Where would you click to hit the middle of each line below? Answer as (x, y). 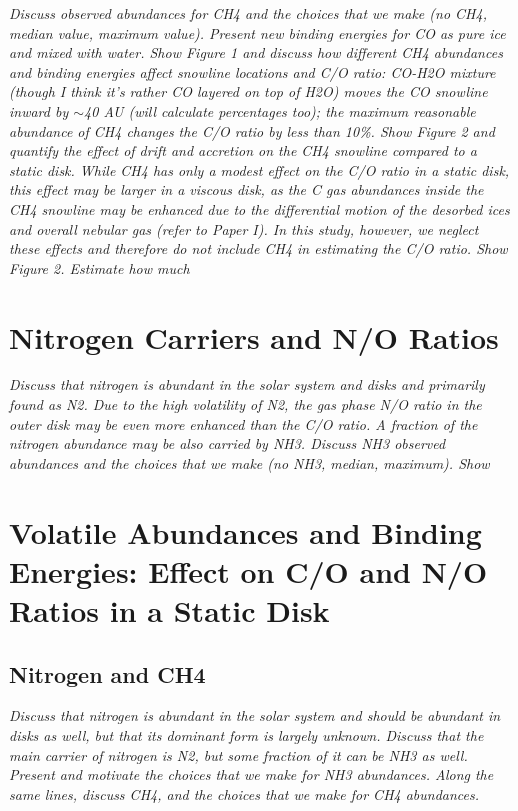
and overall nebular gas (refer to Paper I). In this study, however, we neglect (244, 228)
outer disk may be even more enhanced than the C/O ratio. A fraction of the (243, 423)
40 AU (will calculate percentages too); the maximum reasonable (280, 110)
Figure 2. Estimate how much (99, 267)
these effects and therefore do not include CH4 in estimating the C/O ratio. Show (258, 248)
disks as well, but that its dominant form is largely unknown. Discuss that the (246, 734)
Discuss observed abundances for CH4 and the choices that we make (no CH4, (248, 13)
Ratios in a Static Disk (169, 609)
